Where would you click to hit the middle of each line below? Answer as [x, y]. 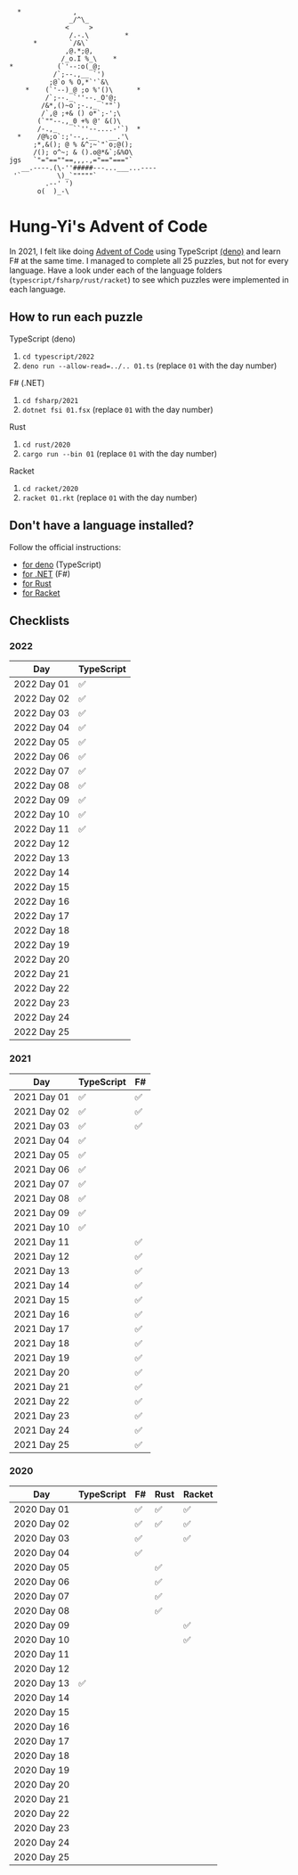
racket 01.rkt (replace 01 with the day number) [109, 498]
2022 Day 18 [42, 931]
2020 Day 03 [42, 1538]
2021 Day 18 [42, 1343]
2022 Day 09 [42, 800]
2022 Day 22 [42, 989]
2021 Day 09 [42, 1213]
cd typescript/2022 [58, 357]
